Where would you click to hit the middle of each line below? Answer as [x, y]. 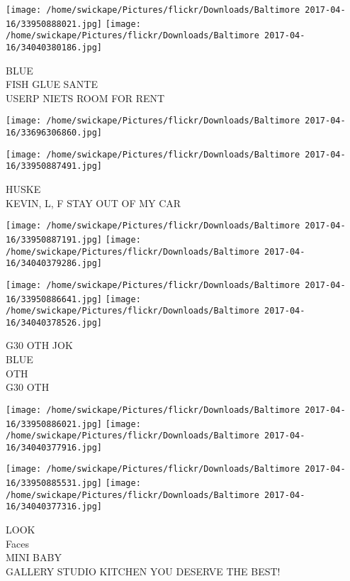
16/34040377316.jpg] [54, 507]
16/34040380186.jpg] [54, 47]
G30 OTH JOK [39, 345]
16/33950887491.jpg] [54, 166]
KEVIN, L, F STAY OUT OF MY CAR [94, 203]
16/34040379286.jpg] [54, 264]
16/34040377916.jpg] [54, 447]
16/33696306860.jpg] [54, 133]
